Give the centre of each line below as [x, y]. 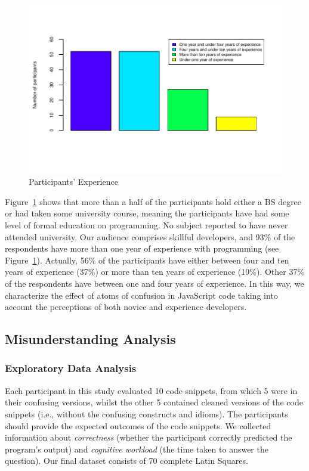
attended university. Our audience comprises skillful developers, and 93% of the [150, 236]
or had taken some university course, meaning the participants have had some [147, 213]
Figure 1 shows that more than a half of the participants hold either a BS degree [153, 201]
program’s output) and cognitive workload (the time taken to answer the [137, 449]
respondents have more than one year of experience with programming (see [142, 248]
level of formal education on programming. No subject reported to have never [146, 225]
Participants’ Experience [73, 182]
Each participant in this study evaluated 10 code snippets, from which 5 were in [151, 390]
